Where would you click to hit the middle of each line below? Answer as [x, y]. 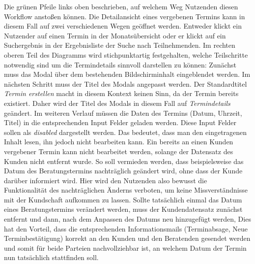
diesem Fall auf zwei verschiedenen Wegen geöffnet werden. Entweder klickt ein [123, 26]
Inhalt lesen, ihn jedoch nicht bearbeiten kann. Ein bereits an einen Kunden [119, 142]
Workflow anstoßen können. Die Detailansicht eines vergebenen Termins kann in [125, 16]
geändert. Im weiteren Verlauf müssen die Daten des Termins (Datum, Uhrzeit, [123, 113]
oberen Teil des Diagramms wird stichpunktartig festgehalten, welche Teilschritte [126, 54]
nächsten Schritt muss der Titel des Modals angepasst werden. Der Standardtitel [126, 83]
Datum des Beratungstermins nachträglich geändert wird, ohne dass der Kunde [123, 171]
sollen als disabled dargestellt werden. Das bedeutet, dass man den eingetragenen [126, 132]
